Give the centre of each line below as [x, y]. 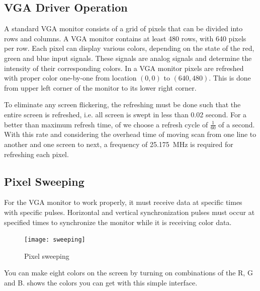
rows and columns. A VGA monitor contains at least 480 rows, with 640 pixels [125, 38]
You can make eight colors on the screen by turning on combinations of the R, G [128, 273]
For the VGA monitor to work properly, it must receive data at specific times [123, 202]
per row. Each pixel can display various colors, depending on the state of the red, [129, 48]
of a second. [237, 124]
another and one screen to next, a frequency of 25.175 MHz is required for [119, 144]
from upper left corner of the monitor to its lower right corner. [100, 87]
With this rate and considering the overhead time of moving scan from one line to [130, 134]
